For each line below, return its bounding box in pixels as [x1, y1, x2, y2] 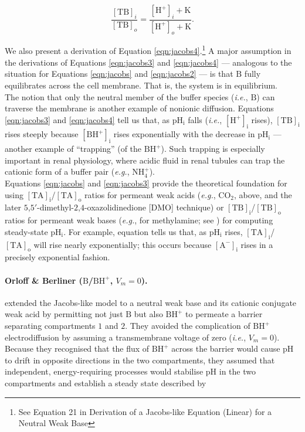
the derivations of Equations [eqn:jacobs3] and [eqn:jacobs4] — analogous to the [5, 56, 292, 68]
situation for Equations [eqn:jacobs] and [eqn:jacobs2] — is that [5, 67, 233, 80]
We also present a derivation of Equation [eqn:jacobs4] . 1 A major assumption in [5, 43, 292, 57]
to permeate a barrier [185, 308, 263, 320]
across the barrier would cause [171, 342, 280, 355]
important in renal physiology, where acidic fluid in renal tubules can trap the [5, 154, 285, 166]
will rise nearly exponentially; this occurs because [33, 238, 212, 250]
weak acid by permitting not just [5, 308, 123, 320]
